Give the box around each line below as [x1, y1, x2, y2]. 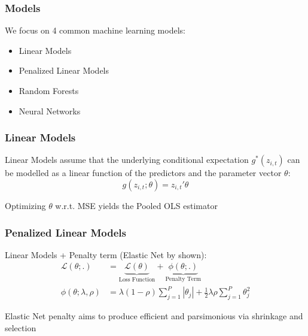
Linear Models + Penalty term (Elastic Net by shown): [5, 248, 207, 261]
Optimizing [5, 199, 46, 211]
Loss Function [118, 277, 155, 283]
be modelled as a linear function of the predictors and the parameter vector [5, 167, 282, 179]
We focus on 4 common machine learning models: [5, 24, 185, 37]
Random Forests [19, 84, 79, 96]
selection [5, 321, 36, 334]
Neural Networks [19, 104, 81, 117]
